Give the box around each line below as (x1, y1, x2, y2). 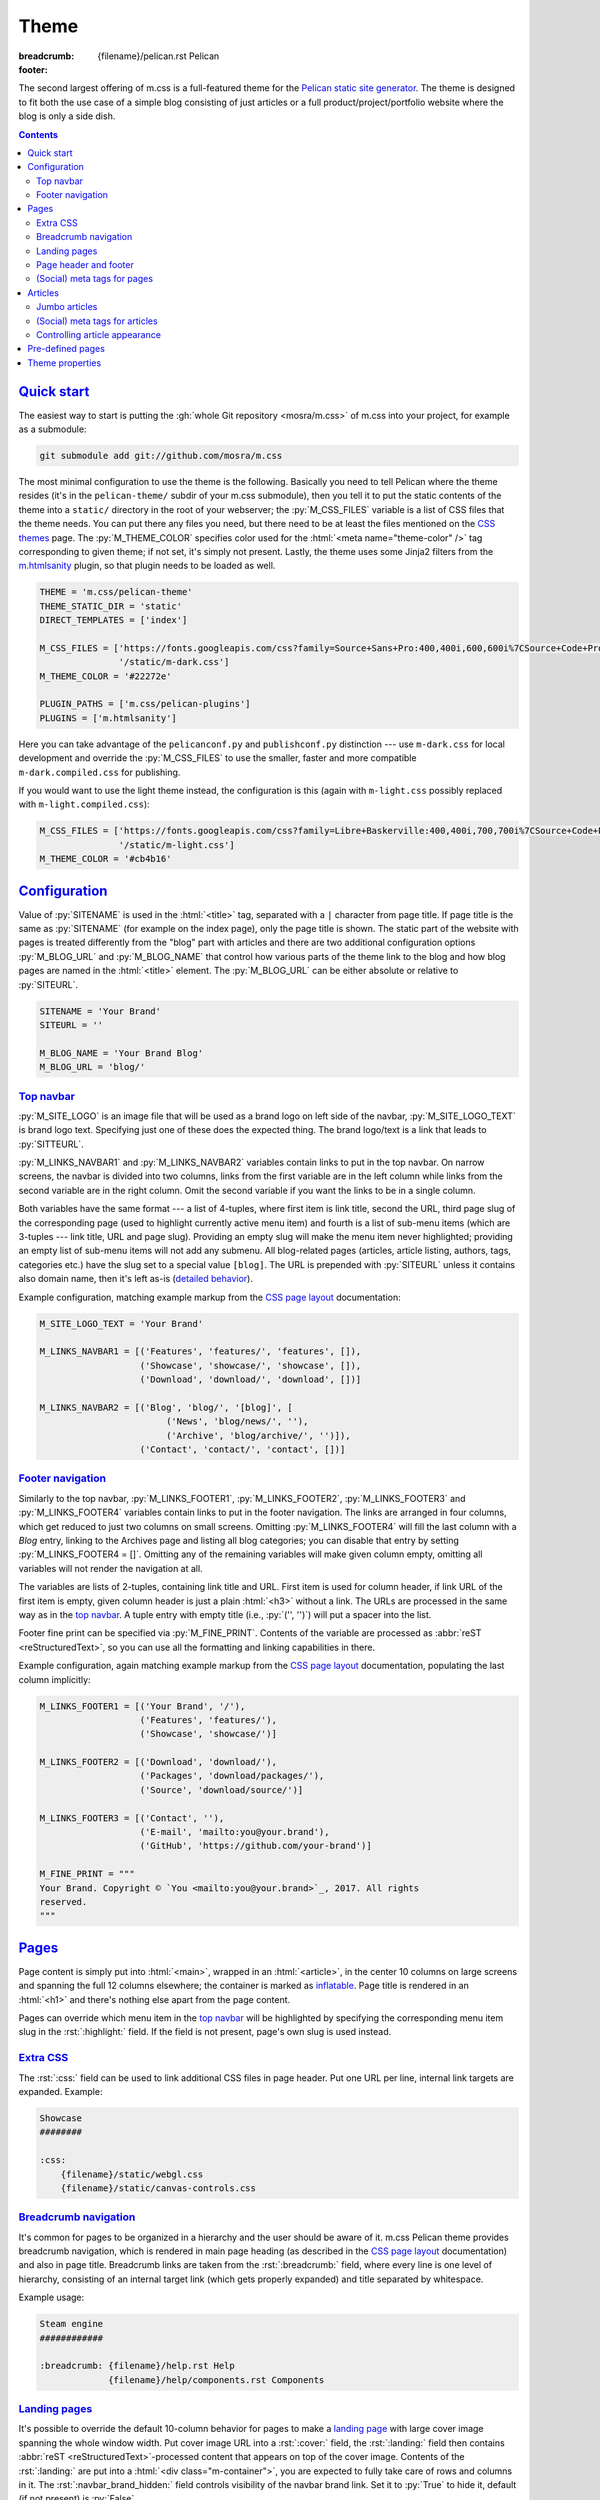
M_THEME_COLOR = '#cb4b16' (39, 853, 172, 865)
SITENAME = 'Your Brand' (39, 1005, 162, 1017)
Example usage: (18, 2291, 85, 2304)
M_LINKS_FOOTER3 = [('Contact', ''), (39, 1812, 225, 1824)
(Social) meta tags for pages (36, 273, 154, 285)
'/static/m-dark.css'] (118, 656, 230, 668)
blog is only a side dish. (18, 110, 116, 122)
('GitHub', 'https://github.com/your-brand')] (139, 1840, 372, 1852)
